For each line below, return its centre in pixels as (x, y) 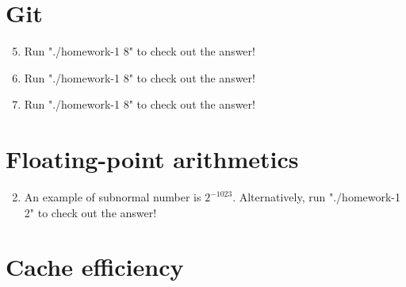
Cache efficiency (95, 267)
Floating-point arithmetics (152, 159)
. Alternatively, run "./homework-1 (317, 197)
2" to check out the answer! (90, 212)
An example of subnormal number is (113, 197)
